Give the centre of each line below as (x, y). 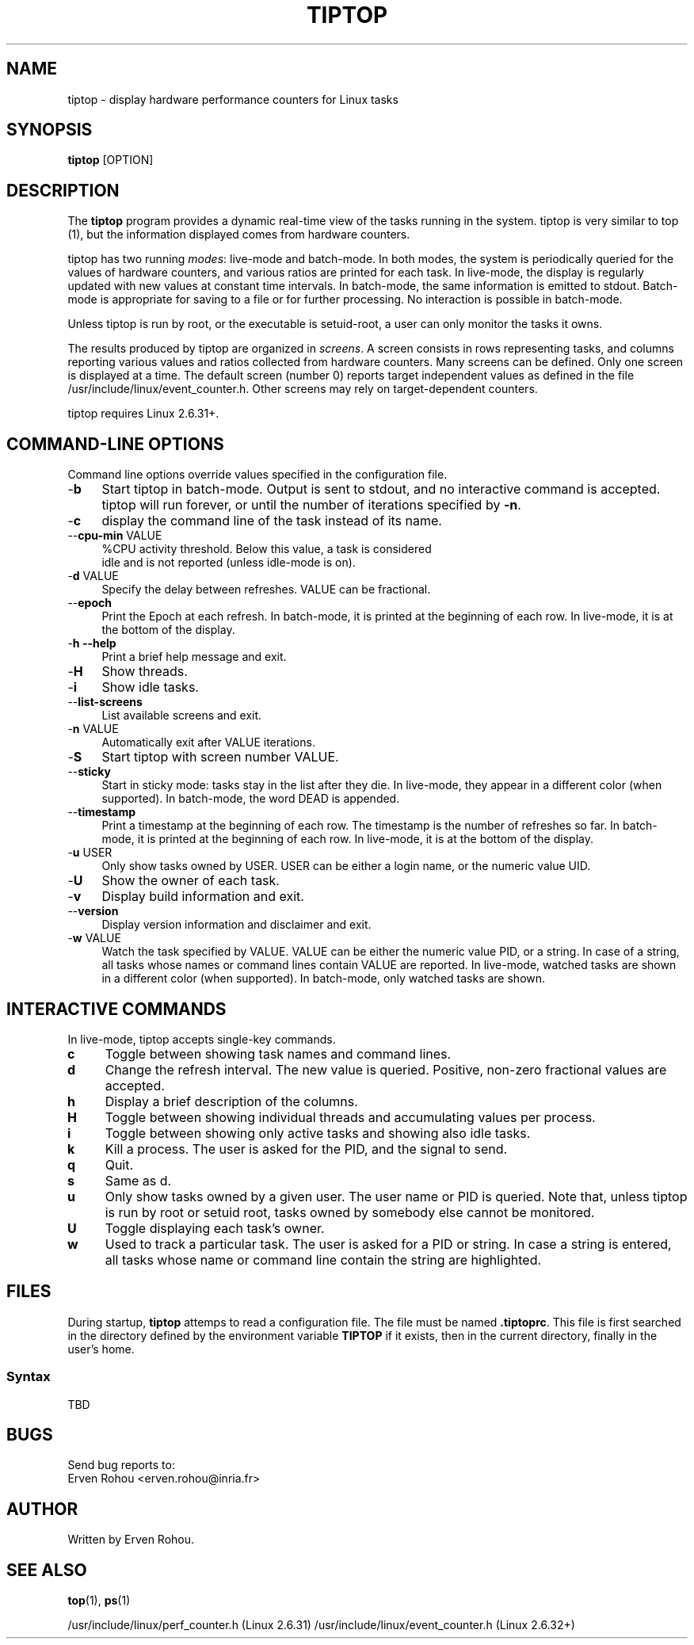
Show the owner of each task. (191, 881)
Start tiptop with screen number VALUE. (220, 757)
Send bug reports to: (121, 1465)
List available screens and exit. (182, 716)
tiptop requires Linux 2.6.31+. (143, 414)
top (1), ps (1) (99, 1601)
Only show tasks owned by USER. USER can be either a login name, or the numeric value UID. (346, 866)
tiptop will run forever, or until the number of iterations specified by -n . (311, 505)
